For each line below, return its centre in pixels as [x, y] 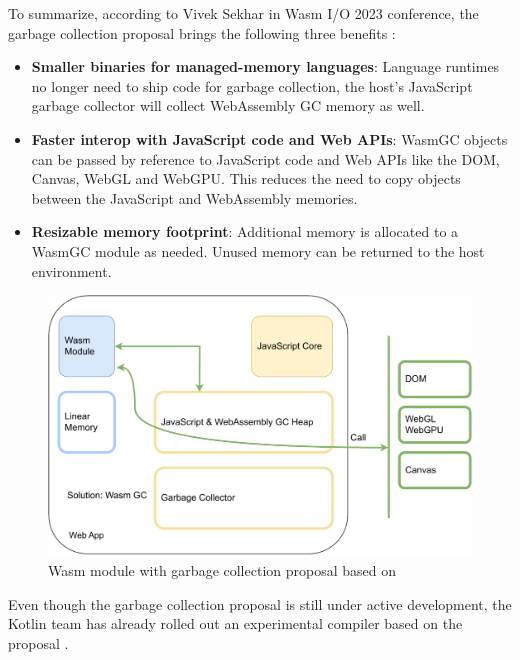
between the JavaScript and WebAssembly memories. [194, 197]
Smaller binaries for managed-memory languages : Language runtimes [265, 66]
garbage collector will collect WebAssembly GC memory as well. [228, 105]
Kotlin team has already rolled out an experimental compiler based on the [235, 623]
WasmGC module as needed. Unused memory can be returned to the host [258, 250]
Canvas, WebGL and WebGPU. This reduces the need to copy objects [246, 178]
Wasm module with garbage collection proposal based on [222, 569]
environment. [71, 270]
